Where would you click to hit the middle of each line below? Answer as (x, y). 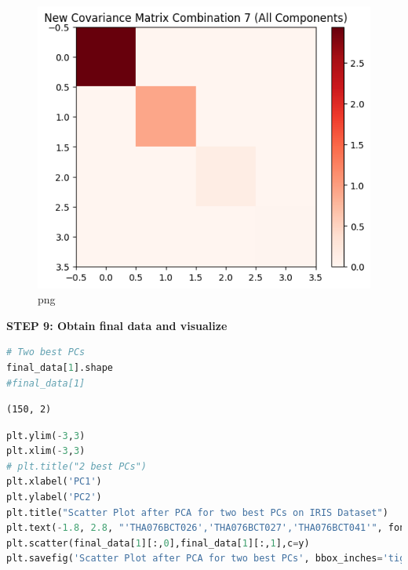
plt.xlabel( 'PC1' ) (54, 482)
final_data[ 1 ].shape (60, 367)
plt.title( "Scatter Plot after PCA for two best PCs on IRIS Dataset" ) (197, 512)
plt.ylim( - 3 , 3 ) (46, 436)
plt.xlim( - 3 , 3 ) (46, 451)
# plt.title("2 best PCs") (76, 466)
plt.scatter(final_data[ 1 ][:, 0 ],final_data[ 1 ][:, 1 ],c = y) (158, 543)
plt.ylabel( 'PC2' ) (54, 497)
